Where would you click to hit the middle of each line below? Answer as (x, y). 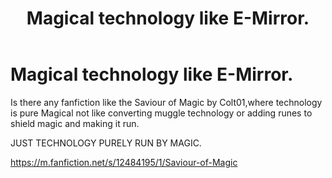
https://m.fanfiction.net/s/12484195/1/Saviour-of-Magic (124, 162)
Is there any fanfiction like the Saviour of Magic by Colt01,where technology (166, 102)
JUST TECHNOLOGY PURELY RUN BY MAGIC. (106, 143)
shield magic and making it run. (75, 123)
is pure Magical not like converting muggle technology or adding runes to (161, 113)
